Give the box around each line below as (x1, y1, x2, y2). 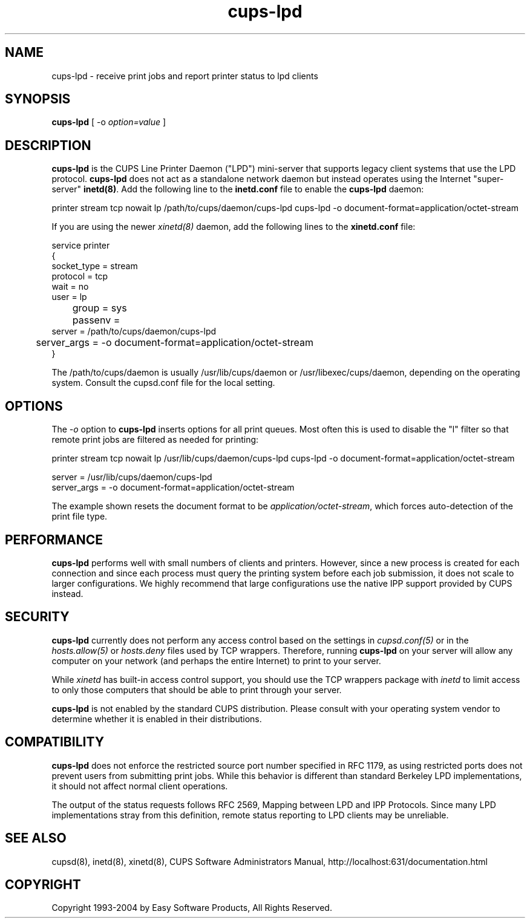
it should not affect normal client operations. (51, 780, 228, 791)
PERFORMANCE (5, 532, 103, 547)
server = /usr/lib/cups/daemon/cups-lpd (51, 472, 212, 483)
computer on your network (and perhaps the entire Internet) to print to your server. (51, 655, 381, 666)
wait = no (51, 281, 89, 292)
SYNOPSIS (5, 91, 71, 107)
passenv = (72, 314, 120, 327)
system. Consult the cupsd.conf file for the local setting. (51, 377, 275, 388)
